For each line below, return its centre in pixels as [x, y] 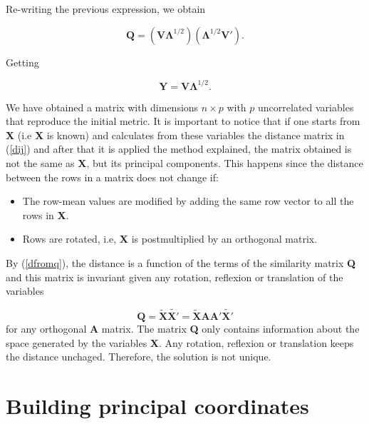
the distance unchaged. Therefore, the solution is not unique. [139, 357]
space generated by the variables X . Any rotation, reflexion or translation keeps [180, 342]
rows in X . [46, 214]
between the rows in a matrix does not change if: [112, 177]
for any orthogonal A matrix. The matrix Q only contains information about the [183, 329]
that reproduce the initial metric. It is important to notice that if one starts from [183, 121]
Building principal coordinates [157, 405]
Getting [22, 62]
